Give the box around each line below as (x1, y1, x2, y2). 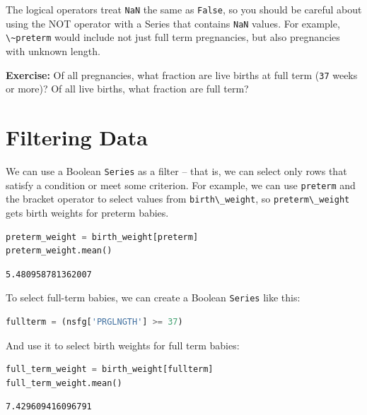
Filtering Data (6, 123, 148, 151)
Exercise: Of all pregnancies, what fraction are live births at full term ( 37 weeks (6, 67, 358, 82)
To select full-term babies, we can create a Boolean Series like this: (6, 290, 301, 305)
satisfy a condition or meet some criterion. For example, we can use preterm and (6, 177, 356, 192)
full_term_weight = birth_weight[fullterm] (6, 364, 214, 375)
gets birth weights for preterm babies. (6, 205, 169, 219)
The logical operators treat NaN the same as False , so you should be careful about (6, 2, 362, 16)
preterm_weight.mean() (6, 246, 112, 256)
